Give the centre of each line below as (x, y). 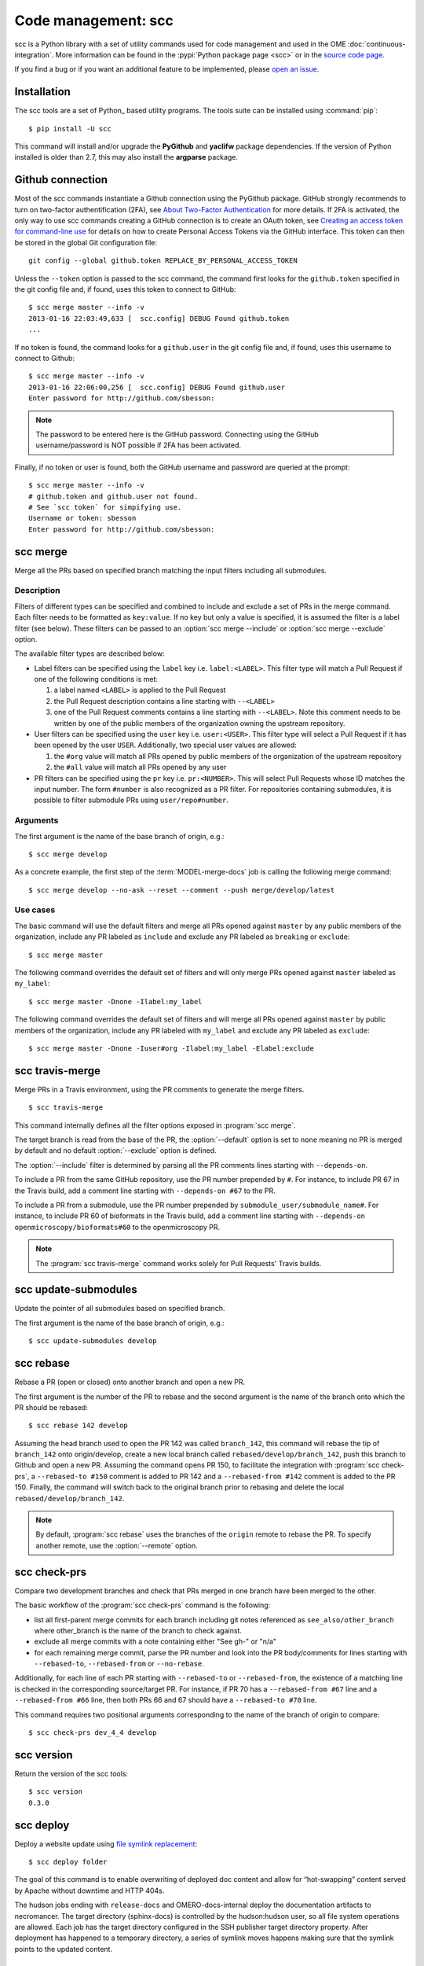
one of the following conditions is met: (96, 679)
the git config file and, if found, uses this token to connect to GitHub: (125, 289)
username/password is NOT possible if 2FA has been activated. (139, 445)
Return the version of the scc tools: (71, 1773)
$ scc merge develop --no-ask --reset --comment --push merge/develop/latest (182, 890)
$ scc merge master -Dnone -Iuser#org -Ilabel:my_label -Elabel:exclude (171, 1048)
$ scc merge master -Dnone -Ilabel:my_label (116, 1001)
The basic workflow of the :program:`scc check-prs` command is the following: (143, 1605)
